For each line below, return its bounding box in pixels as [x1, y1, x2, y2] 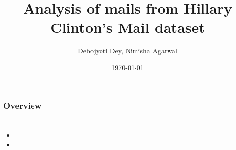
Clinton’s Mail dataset [50, 17, 205, 37]
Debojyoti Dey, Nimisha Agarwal [78, 46, 177, 56]
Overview [3, 99, 42, 111]
